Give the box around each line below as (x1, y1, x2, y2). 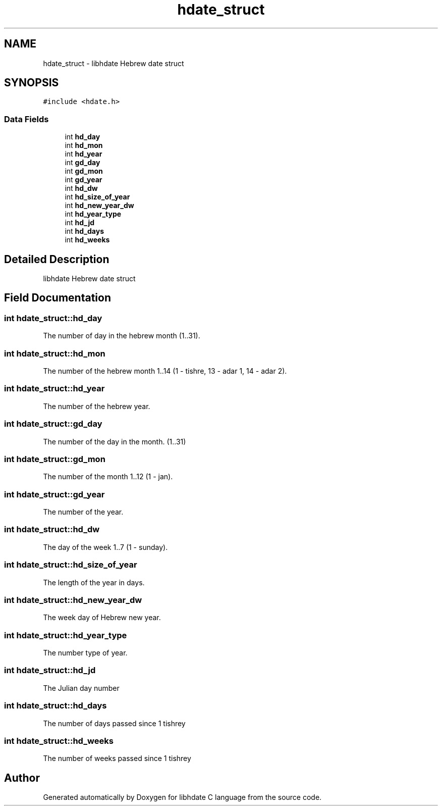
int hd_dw (65, 184, 98, 193)
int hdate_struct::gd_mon (4, 453, 105, 464)
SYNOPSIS (4, 76, 59, 89)
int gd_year (65, 175, 102, 184)
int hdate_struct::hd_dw (4, 524, 100, 535)
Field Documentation (4, 291, 111, 305)
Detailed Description (4, 252, 109, 266)
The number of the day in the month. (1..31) (43, 437, 186, 446)
